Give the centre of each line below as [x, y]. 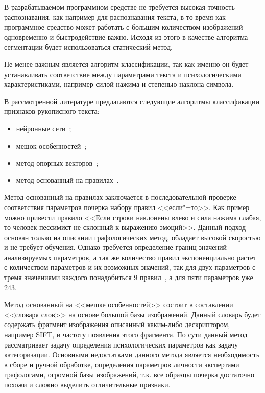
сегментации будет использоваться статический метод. [88, 47]
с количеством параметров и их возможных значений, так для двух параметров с [130, 267]
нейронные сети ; [44, 128]
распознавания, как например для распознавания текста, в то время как [115, 17]
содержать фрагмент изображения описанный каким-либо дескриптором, [117, 324]
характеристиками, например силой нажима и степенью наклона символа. [119, 84]
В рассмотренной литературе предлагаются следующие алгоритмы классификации [132, 101]
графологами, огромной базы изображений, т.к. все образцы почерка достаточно [129, 374]
